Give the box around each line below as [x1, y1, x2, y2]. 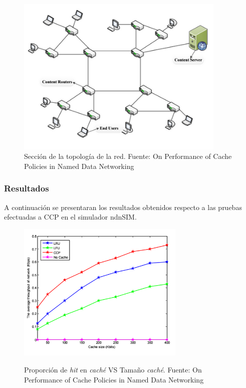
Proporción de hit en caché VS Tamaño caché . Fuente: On [24, 364, 202, 375]
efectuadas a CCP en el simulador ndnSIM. [4, 212, 137, 222]
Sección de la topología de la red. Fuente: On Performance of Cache [24, 151, 232, 161]
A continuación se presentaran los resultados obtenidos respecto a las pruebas [4, 202, 242, 212]
